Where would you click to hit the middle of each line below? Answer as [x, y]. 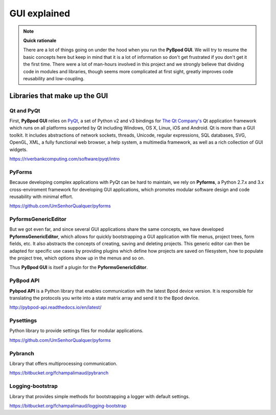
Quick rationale [40, 40]
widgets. [19, 149]
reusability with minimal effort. [41, 196]
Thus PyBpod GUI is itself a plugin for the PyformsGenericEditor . [79, 267]
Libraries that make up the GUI [59, 95]
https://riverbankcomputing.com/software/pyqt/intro [65, 159]
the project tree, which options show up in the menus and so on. [77, 258]
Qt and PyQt [25, 111]
